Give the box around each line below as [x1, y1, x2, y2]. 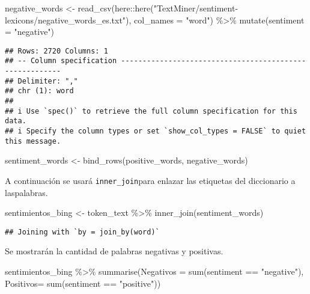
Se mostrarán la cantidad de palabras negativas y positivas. [5, 245, 223, 257]
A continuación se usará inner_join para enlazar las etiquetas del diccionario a [5, 174, 296, 186]
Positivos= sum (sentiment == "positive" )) [5, 277, 161, 289]
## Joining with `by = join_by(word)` [5, 227, 160, 236]
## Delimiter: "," [5, 76, 78, 85]
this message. [5, 136, 61, 145]
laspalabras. [5, 186, 48, 198]
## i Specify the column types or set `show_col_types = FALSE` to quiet [5, 127, 306, 136]
